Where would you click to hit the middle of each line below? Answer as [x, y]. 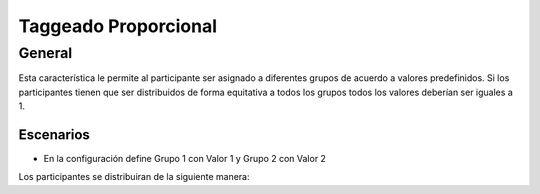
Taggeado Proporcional [118, 26]
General [45, 53]
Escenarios [54, 134]
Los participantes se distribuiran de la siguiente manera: [134, 177]
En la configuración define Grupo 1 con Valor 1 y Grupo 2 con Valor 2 [185, 159]
